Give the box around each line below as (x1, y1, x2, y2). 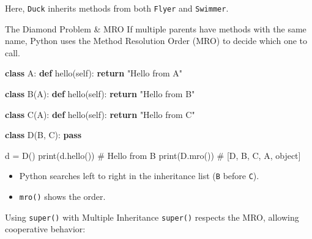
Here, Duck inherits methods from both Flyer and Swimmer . (5, 2, 229, 14)
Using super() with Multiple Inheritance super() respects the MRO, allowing (5, 210, 299, 223)
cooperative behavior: (5, 222, 86, 235)
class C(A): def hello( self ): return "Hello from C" (5, 108, 195, 120)
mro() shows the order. (19, 190, 106, 203)
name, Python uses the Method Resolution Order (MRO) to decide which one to (5, 34, 308, 47)
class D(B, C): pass (5, 128, 82, 141)
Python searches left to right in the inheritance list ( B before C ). (19, 169, 259, 182)
